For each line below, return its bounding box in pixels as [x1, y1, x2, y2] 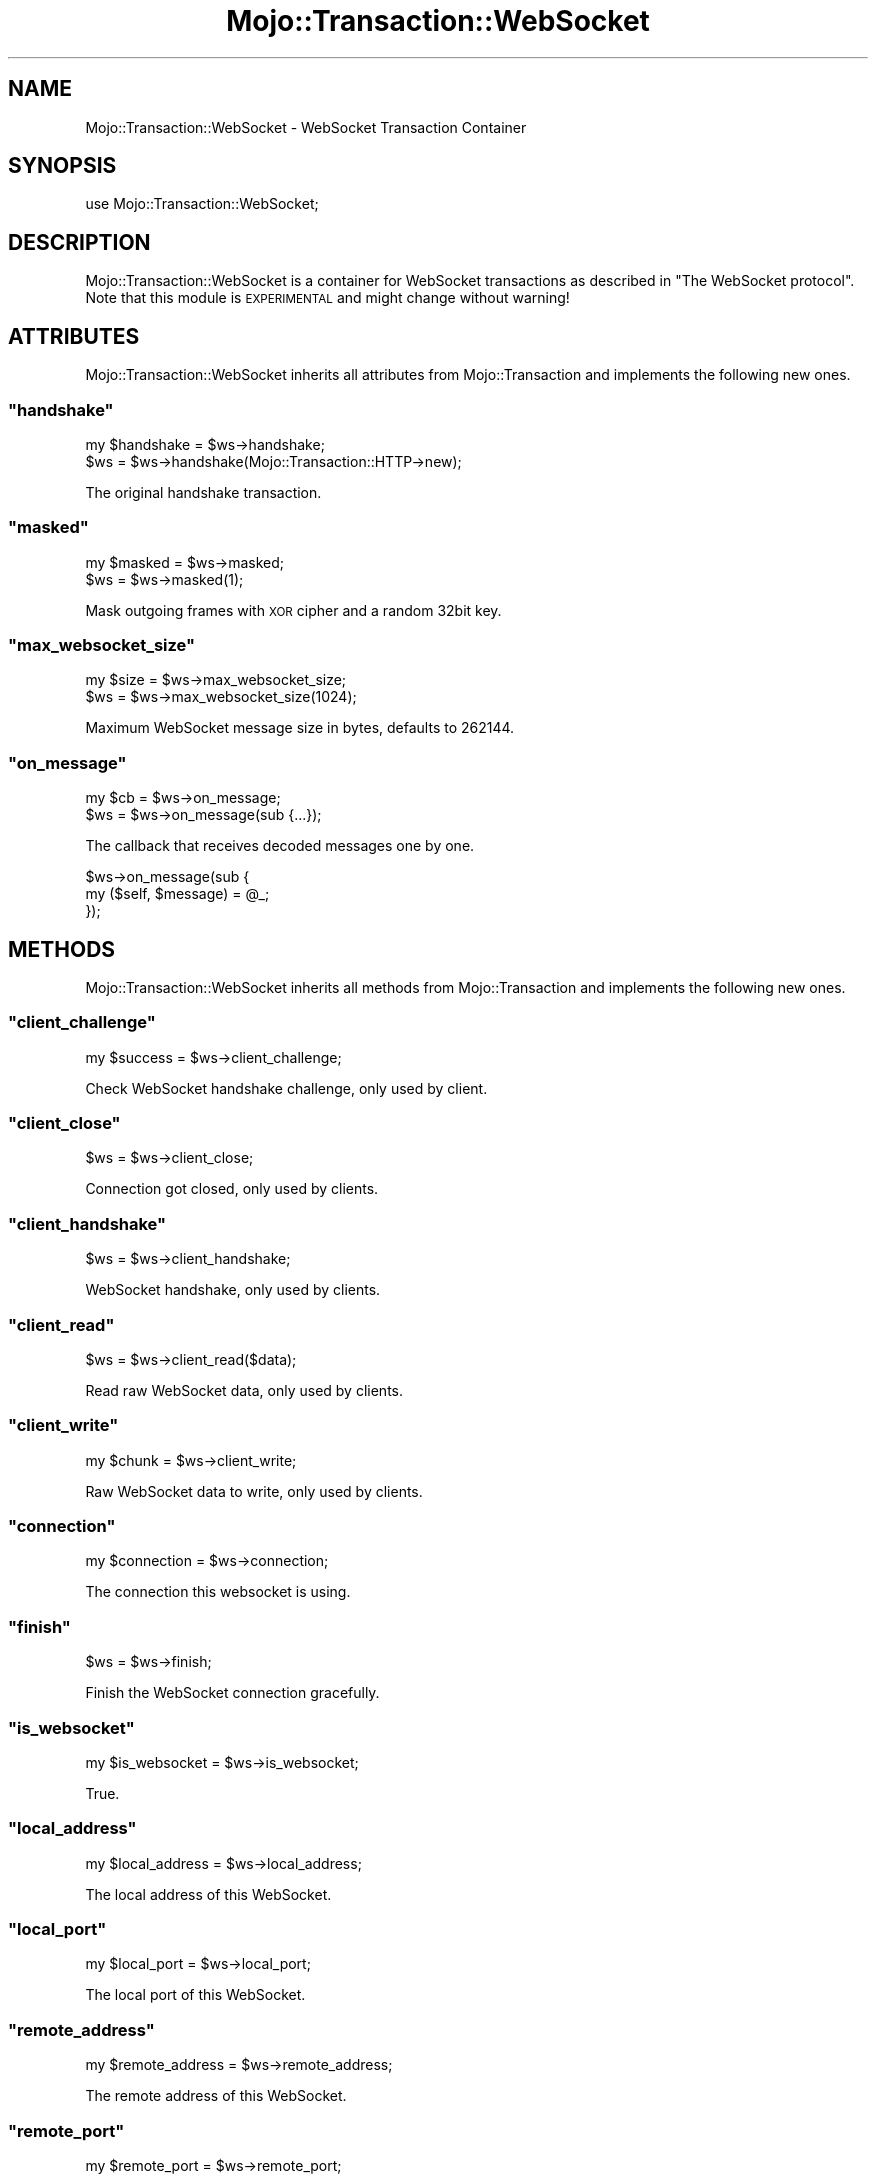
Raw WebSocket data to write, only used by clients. [85, 1482, 423, 1500]
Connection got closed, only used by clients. [85, 1180, 379, 1198]
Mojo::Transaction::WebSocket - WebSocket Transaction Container [85, 118, 527, 136]
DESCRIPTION [8, 229, 151, 255]
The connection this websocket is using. [85, 1583, 351, 1601]
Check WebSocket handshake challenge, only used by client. [85, 1079, 488, 1097]
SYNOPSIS [8, 153, 117, 179]
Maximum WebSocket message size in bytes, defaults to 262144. [85, 719, 515, 737]
